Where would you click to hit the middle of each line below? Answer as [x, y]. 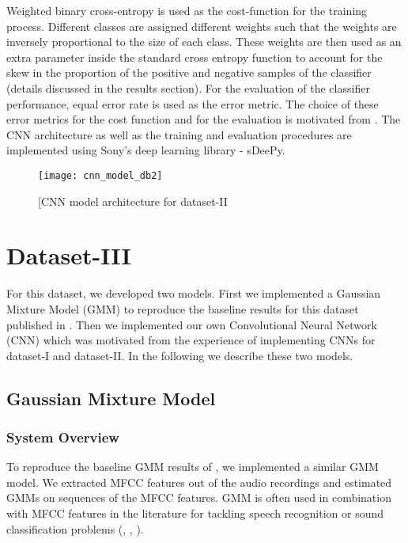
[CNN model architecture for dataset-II [133, 201]
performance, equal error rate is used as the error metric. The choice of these [193, 103]
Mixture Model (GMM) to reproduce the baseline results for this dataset [183, 308]
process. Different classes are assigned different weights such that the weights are [202, 26]
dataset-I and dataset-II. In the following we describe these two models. [180, 355]
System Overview [63, 437]
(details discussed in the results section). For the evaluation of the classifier [188, 87]
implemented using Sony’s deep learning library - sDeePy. [146, 150]
